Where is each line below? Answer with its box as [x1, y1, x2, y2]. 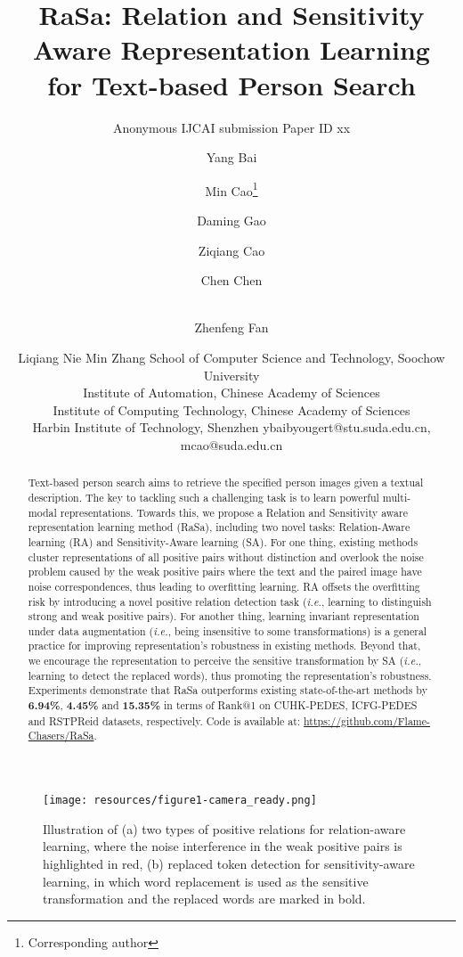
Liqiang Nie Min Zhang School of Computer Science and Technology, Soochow [18, 348, 445, 366]
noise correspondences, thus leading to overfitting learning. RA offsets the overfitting [28, 578, 420, 593]
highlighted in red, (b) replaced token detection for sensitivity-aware [43, 854, 415, 872]
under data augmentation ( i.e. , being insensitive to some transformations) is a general [28, 623, 427, 638]
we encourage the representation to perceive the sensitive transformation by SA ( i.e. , [28, 653, 422, 668]
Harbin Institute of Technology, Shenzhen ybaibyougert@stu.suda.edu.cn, [32, 418, 431, 437]
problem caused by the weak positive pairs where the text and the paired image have [28, 564, 422, 579]
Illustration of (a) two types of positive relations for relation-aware [43, 819, 406, 838]
